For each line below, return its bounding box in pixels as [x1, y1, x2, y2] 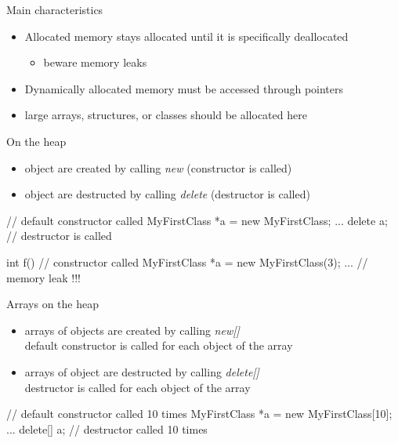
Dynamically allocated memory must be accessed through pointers [24, 80, 344, 96]
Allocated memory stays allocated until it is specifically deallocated [24, 27, 349, 44]
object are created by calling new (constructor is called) [24, 159, 292, 176]
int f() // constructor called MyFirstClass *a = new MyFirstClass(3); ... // [6, 253, 368, 270]
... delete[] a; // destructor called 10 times [6, 420, 208, 437]
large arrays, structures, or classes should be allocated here [24, 107, 307, 123]
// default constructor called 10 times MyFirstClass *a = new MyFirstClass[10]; [6, 405, 393, 422]
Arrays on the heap [6, 296, 99, 312]
